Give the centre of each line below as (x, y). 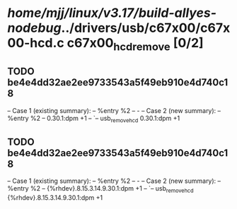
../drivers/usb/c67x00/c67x (146, 28)
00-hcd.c (36, 43)
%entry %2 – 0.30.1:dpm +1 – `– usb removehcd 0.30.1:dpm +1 (94, 119)
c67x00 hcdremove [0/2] (135, 44)
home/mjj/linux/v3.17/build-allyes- (112, 13)
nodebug (34, 28)
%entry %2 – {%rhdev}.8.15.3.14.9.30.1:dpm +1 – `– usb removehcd (100, 189)
